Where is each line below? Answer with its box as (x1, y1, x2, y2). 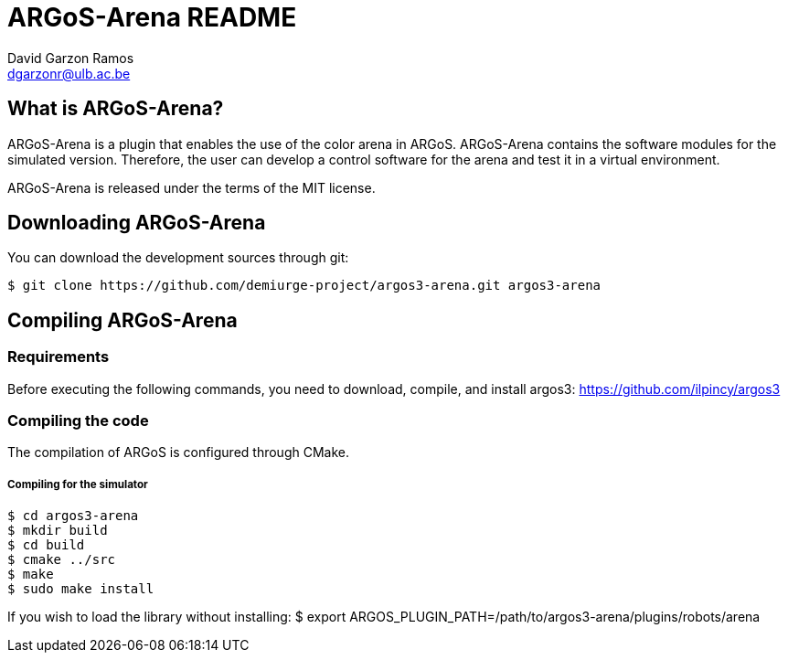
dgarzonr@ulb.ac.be (7, 65, 131, 81)
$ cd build (7, 538, 85, 553)
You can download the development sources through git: (7, 250, 349, 266)
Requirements (7, 347, 110, 367)
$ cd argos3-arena (7, 508, 139, 524)
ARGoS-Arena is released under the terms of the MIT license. (7, 179, 376, 196)
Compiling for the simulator (7, 477, 148, 491)
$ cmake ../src (7, 552, 116, 568)
